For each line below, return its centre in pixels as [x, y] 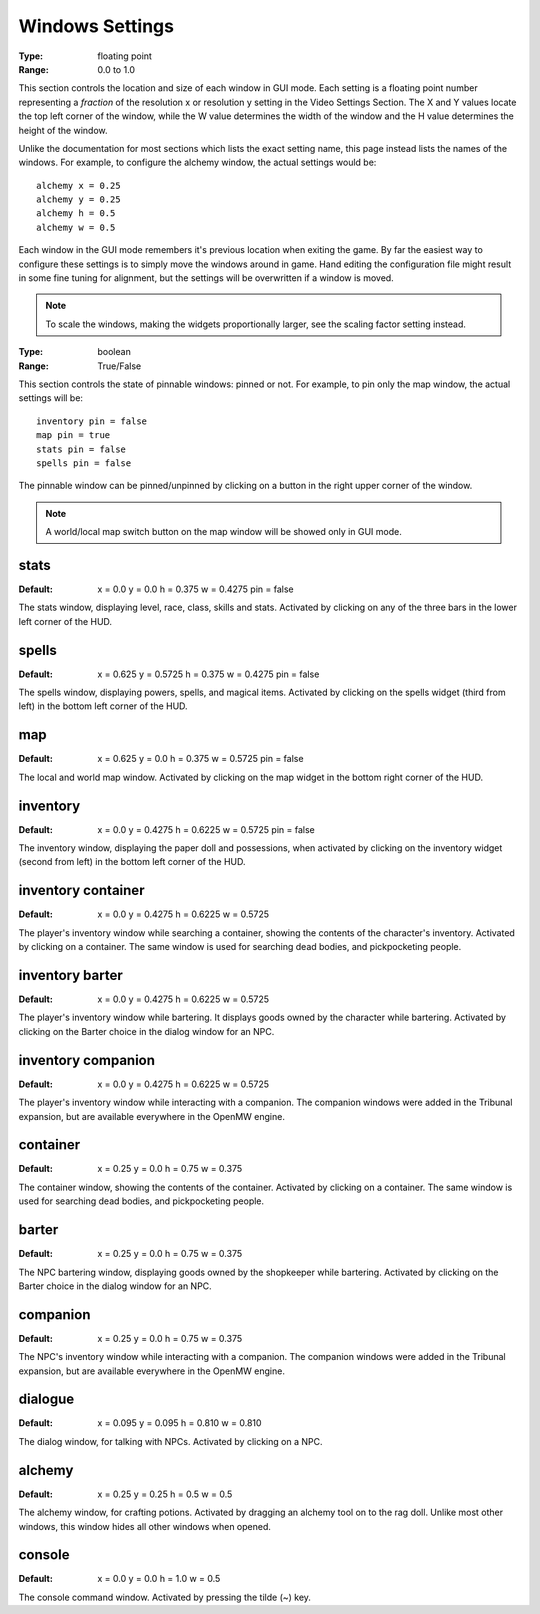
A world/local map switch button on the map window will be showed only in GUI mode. [223, 532]
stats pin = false [81, 449]
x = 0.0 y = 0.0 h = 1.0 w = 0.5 [159, 1579]
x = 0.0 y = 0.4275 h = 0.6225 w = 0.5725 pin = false [206, 829]
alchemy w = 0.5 [76, 227]
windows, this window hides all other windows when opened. [145, 1526]
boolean [114, 352]
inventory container [81, 890]
